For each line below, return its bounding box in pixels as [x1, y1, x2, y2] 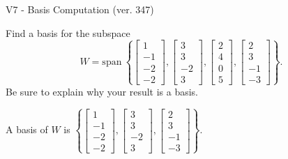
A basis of [6, 122, 48, 137]
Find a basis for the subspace [6, 25, 130, 40]
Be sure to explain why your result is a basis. [6, 84, 199, 98]
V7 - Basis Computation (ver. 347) [6, 2, 154, 16]
